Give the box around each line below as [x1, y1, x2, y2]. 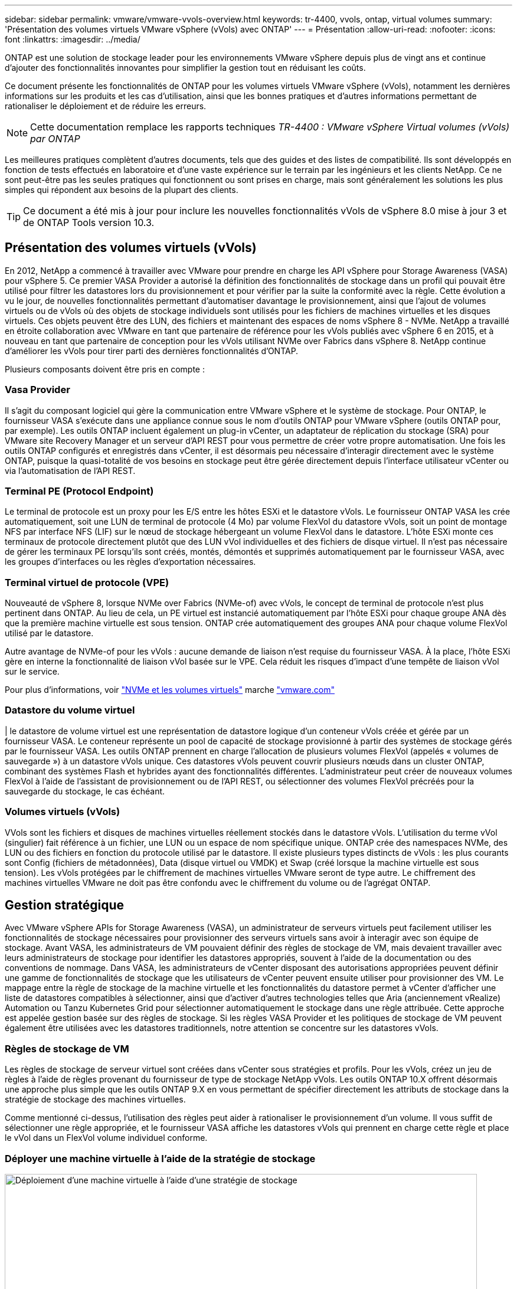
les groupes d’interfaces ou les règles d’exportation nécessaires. [5, 557, 256, 567]
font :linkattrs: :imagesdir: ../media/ [5, 34, 140, 44]
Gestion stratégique [5, 898, 125, 913]
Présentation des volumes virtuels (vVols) [5, 240, 257, 256]
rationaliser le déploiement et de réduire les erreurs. [5, 101, 207, 111]
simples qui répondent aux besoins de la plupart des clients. [5, 185, 238, 195]
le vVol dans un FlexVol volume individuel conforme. [5, 1133, 208, 1143]
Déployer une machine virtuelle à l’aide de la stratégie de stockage [5, 1152, 316, 1164]
